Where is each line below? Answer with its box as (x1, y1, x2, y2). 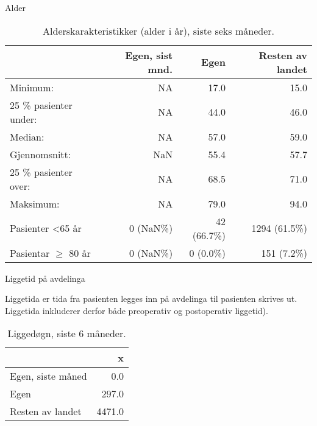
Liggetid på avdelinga (5, 271, 85, 284)
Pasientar (10, 245, 50, 260)
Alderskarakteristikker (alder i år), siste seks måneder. (43, 23, 274, 38)
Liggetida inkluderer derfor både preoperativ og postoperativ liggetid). (5, 304, 268, 316)
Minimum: (10, 80, 54, 94)
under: (10, 111, 37, 126)
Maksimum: (10, 196, 60, 211)
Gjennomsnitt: (10, 147, 71, 161)
